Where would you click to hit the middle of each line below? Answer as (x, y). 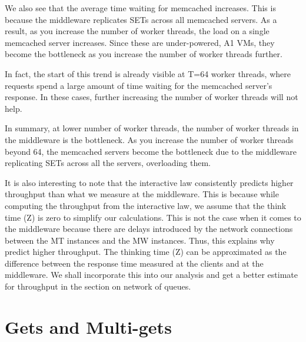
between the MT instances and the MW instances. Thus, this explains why (140, 240)
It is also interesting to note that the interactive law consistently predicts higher (149, 182)
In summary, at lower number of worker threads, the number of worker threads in (152, 128)
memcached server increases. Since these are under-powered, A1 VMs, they (140, 42)
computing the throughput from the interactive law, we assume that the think (146, 205)
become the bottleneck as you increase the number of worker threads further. (144, 54)
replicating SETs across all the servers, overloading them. (108, 163)
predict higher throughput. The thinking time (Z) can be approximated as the (146, 252)
